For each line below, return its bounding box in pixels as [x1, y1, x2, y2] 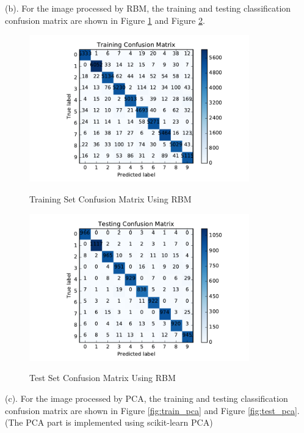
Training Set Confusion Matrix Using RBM [29, 193, 192, 205]
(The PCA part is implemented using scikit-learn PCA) [5, 416, 213, 429]
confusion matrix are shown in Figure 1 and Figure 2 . [5, 13, 205, 26]
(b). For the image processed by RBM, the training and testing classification [5, 2, 291, 14]
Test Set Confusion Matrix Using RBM [29, 371, 176, 384]
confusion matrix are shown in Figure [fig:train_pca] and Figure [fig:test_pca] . [5, 404, 300, 416]
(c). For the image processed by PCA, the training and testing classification [5, 392, 288, 405]
